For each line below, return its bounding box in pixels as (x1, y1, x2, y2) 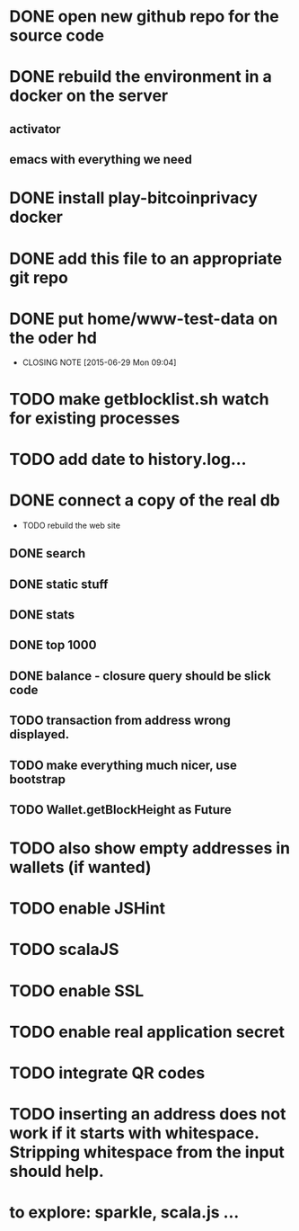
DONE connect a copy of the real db (9, 490, 280, 511)
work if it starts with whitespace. (9, 1123, 259, 1144)
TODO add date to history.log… (9, 449, 247, 469)
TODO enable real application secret (9, 1021, 286, 1042)
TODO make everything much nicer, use (9, 757, 238, 772)
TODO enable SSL (9, 980, 145, 1001)
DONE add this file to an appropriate (9, 248, 283, 269)
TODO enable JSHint (9, 898, 166, 919)
